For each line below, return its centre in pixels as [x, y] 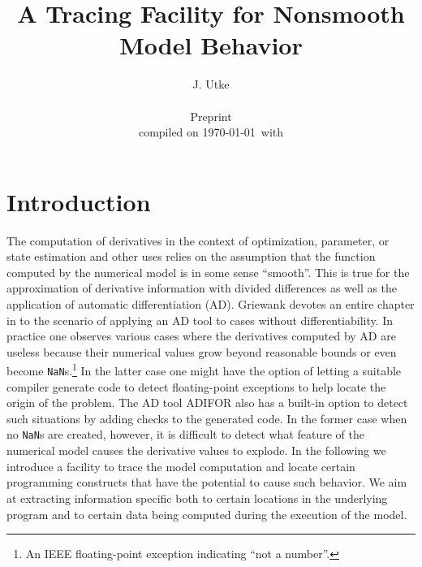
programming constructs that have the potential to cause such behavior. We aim [207, 482]
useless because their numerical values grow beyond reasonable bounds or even [202, 351]
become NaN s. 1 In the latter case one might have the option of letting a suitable [204, 370]
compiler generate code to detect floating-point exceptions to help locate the [196, 386]
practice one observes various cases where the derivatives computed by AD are [201, 336]
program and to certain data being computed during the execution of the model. [207, 514]
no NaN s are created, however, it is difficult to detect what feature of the [185, 434]
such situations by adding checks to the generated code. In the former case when [207, 418]
